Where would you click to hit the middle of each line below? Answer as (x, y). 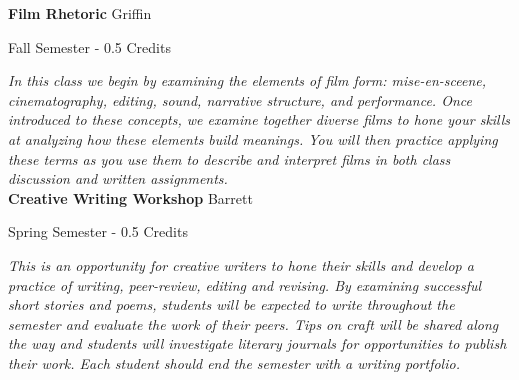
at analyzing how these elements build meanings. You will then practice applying (253, 138)
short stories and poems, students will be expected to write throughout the (231, 304)
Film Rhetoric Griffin (80, 13)
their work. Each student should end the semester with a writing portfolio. (234, 362)
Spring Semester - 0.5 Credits (98, 231)
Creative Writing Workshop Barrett (130, 197)
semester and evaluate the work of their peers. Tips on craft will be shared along (253, 323)
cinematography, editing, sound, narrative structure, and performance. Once (240, 99)
